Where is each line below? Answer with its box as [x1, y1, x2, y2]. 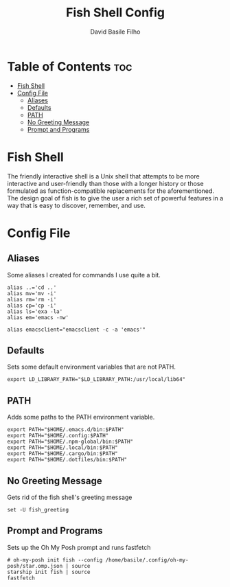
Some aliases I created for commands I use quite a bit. [7, 271, 161, 279]
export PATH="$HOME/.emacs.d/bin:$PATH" [7, 426, 125, 433]
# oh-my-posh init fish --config [7, 556, 103, 564]
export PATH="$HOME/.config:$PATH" [7, 433, 109, 439]
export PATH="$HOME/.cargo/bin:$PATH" [7, 450, 118, 457]
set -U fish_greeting [7, 507, 69, 514]
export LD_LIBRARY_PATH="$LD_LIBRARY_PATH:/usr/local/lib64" [7, 376, 186, 383]
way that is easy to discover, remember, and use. [7, 201, 146, 209]
